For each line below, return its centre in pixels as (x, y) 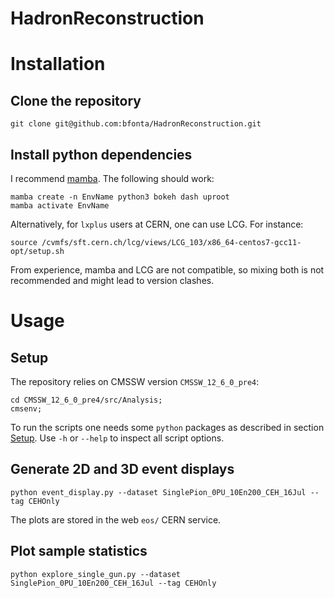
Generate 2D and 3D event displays (122, 469)
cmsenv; (26, 409)
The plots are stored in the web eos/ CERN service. (116, 519)
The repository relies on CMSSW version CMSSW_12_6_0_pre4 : (135, 381)
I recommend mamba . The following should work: (112, 178)
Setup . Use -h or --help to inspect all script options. (117, 438)
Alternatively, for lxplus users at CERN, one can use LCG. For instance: (157, 224)
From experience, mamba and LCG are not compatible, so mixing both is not (167, 270)
